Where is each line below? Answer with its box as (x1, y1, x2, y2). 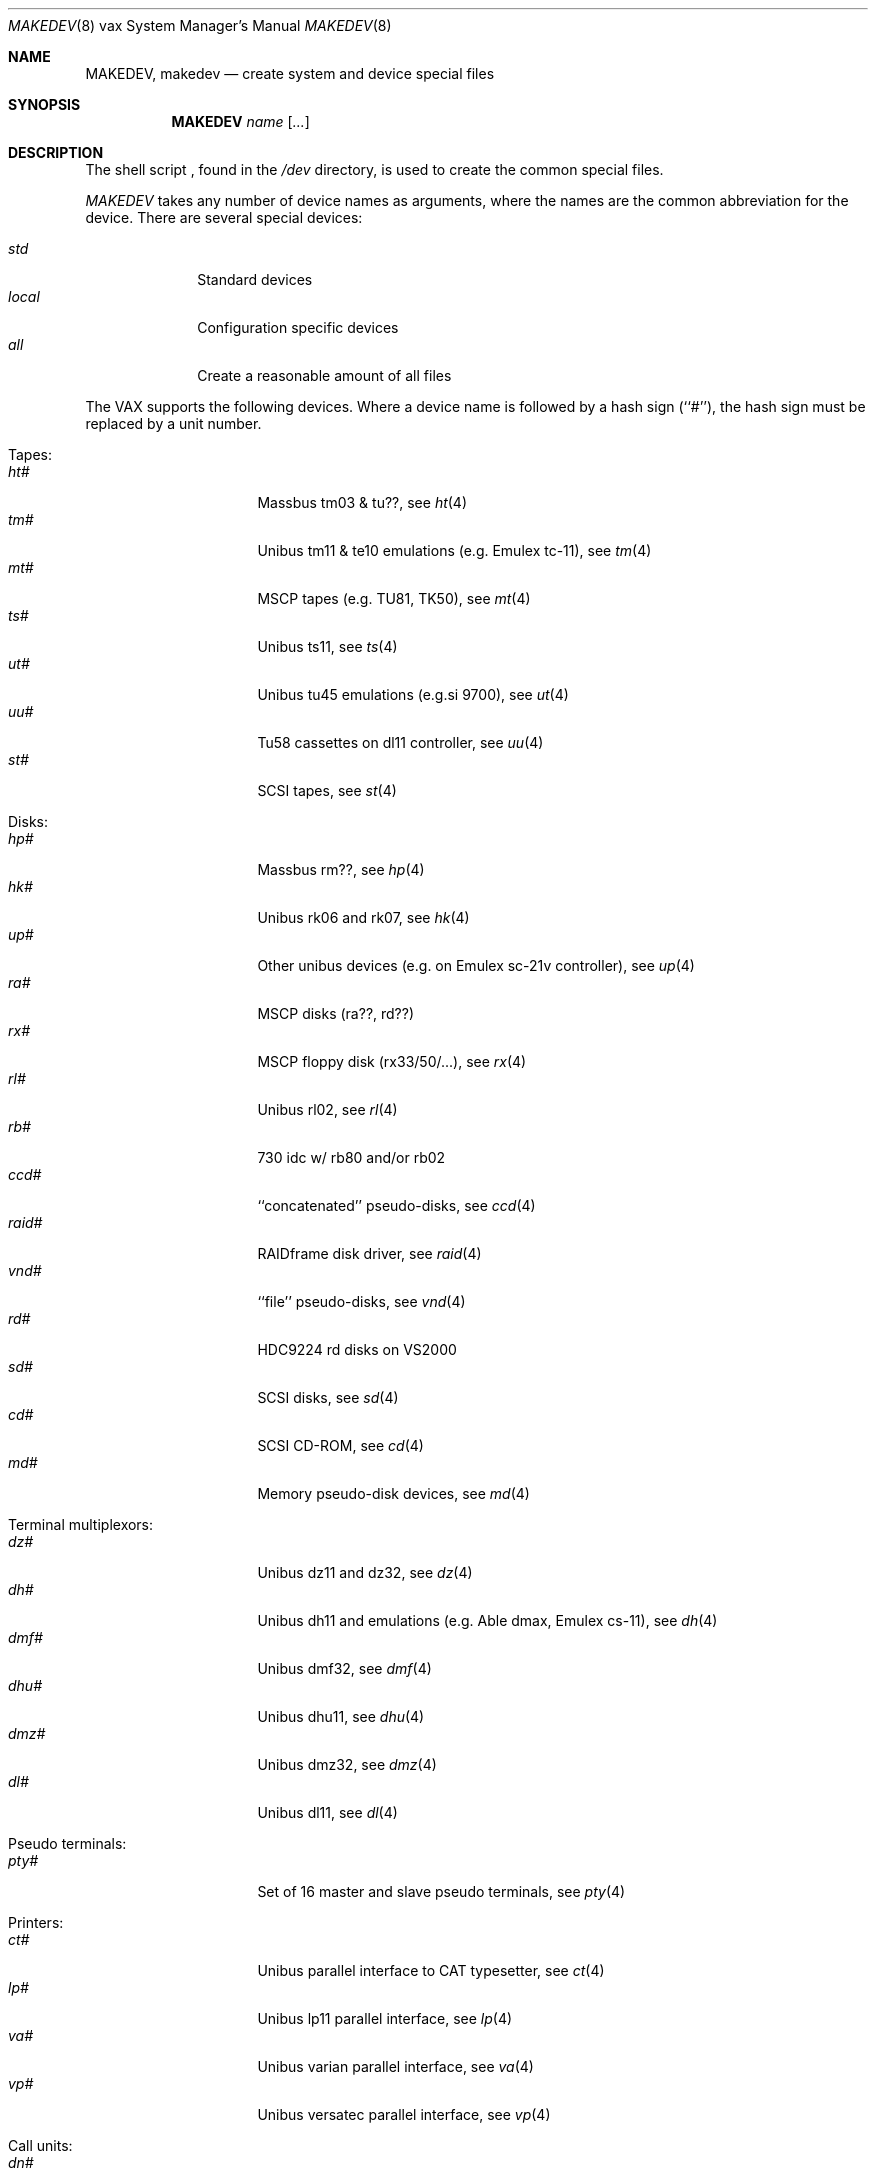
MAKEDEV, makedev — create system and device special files (85, 65, 495, 82)
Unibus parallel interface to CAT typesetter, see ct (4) (257, 1962, 605, 1979)
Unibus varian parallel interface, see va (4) (257, 2058, 534, 2075)
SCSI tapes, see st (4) (257, 782, 397, 799)
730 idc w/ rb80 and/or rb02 (257, 1149, 446, 1166)
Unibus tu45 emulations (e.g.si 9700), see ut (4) (257, 686, 569, 703)
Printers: (8, 1914, 64, 1931)
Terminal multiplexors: (8, 1516, 154, 1533)
